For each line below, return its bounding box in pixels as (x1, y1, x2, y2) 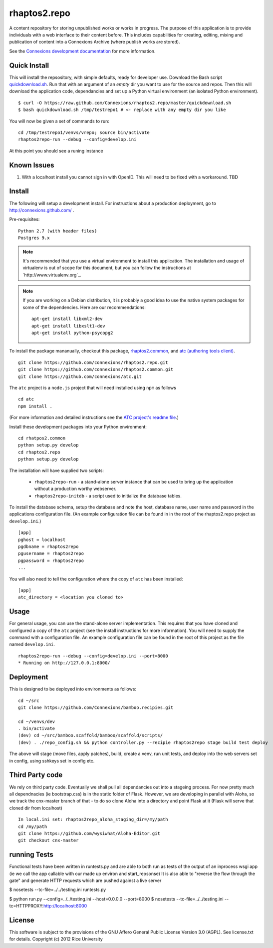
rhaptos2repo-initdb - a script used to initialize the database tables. (34, 492, 182, 498)
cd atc (18, 396, 34, 402)
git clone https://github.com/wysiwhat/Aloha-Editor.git (18, 830, 161, 836)
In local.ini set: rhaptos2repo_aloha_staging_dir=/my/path (18, 816, 168, 822)
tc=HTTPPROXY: (9, 903, 44, 909)
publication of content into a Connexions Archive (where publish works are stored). (9, 39, 180, 45)
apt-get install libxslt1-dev (31, 323, 106, 328)
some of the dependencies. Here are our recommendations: (22, 304, 146, 310)
